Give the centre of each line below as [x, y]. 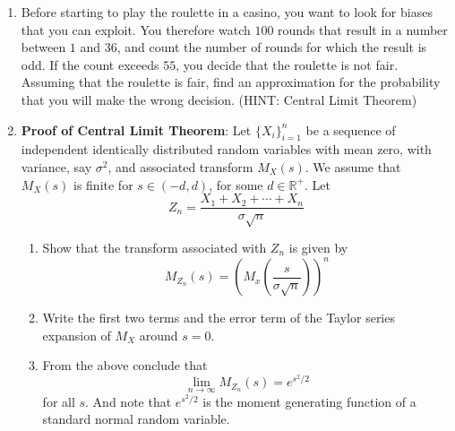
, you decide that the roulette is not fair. [287, 64]
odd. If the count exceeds [90, 64]
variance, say [56, 166]
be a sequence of [351, 129]
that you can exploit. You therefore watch [136, 29]
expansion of [77, 335]
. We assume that [353, 166]
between [43, 47]
